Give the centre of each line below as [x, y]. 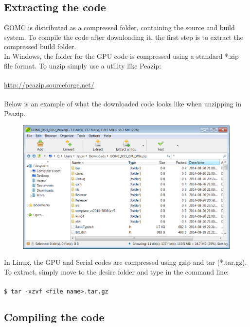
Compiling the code [54, 317]
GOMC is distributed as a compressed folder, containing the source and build [119, 27]
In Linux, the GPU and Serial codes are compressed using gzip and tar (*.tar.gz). [125, 262]
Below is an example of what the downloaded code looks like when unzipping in [123, 103]
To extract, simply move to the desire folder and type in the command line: [116, 271]
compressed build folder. [40, 46]
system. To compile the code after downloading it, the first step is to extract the [124, 37]
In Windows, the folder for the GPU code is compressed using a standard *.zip [121, 56]
